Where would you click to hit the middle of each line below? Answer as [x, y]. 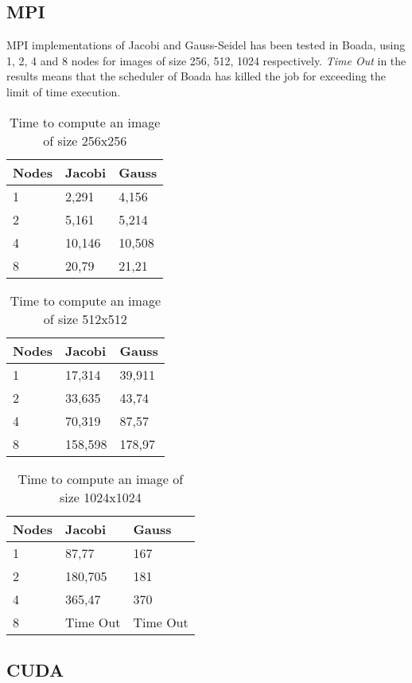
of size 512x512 [85, 318]
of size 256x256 [85, 140]
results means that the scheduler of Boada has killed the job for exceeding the [196, 76]
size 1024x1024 [100, 497]
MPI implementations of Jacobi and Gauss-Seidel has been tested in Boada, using [206, 45]
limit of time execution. [64, 91]
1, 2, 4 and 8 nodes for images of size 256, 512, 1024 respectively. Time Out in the [206, 60]
